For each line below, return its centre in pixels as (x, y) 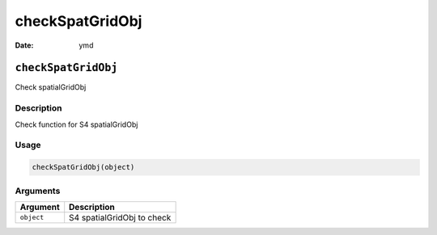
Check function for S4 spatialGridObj (76, 124)
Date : (24, 45)
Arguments (38, 191)
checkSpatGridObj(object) (83, 167)
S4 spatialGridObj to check (120, 217)
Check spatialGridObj (51, 87)
